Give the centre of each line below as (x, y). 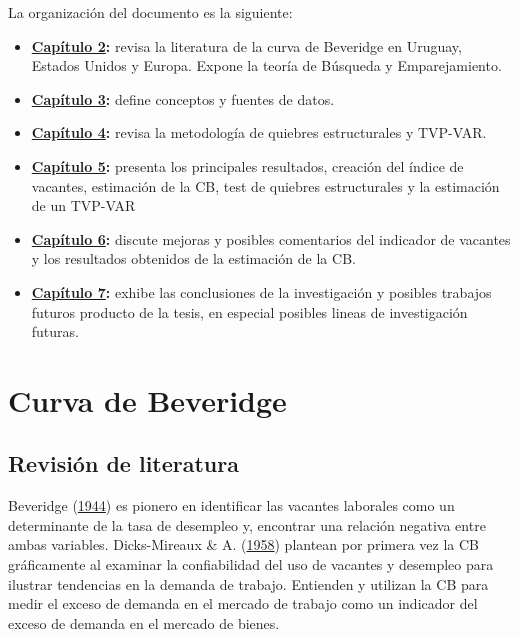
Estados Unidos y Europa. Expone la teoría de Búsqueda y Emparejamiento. (266, 65)
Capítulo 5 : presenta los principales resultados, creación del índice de (247, 165)
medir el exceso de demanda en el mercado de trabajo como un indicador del (243, 603)
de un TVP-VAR (83, 205)
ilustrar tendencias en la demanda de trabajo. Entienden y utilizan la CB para (248, 583)
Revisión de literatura (123, 463)
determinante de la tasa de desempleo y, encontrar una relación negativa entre (247, 524)
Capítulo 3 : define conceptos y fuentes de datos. (183, 98)
